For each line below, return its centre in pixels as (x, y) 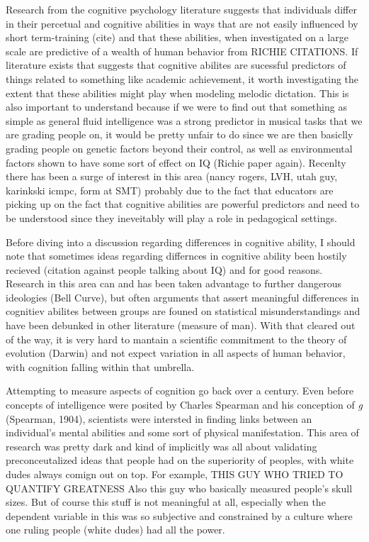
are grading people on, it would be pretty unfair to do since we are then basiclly (180, 134)
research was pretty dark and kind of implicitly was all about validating (161, 446)
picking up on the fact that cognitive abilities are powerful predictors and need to (183, 204)
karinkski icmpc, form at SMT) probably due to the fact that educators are (170, 190)
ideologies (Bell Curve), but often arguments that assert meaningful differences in (182, 297)
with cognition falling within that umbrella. (100, 366)
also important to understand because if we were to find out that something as (176, 107)
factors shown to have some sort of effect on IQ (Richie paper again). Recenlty (176, 162)
